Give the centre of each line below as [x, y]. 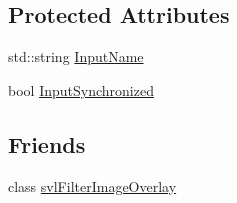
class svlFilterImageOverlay [92, 185]
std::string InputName [76, 56]
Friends [47, 143]
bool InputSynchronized [81, 89]
